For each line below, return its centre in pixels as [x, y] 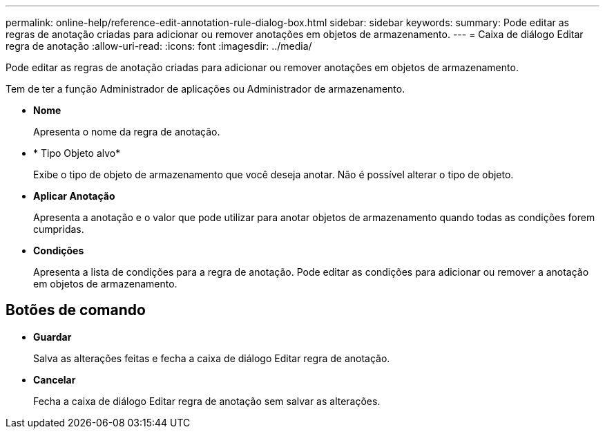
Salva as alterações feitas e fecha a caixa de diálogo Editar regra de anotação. [212, 358]
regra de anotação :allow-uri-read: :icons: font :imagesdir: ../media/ [159, 46]
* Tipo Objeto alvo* [77, 153]
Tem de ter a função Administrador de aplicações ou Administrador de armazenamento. [205, 89]
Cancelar [55, 379]
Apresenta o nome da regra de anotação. [127, 132]
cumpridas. [59, 229]
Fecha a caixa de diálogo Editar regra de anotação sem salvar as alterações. [207, 401]
